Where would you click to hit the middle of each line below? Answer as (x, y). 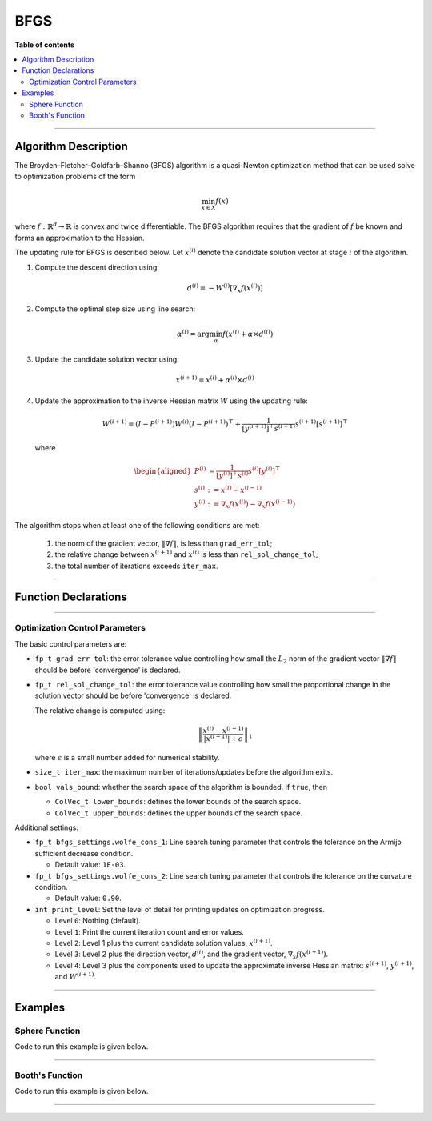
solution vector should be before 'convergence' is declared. (133, 695)
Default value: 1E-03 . (90, 865)
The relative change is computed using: (100, 710)
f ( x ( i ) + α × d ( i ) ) (248, 333)
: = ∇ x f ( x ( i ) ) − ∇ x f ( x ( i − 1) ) (252, 504)
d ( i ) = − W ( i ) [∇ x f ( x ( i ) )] (225, 288)
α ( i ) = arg (193, 333)
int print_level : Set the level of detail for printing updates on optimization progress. (180, 909)
